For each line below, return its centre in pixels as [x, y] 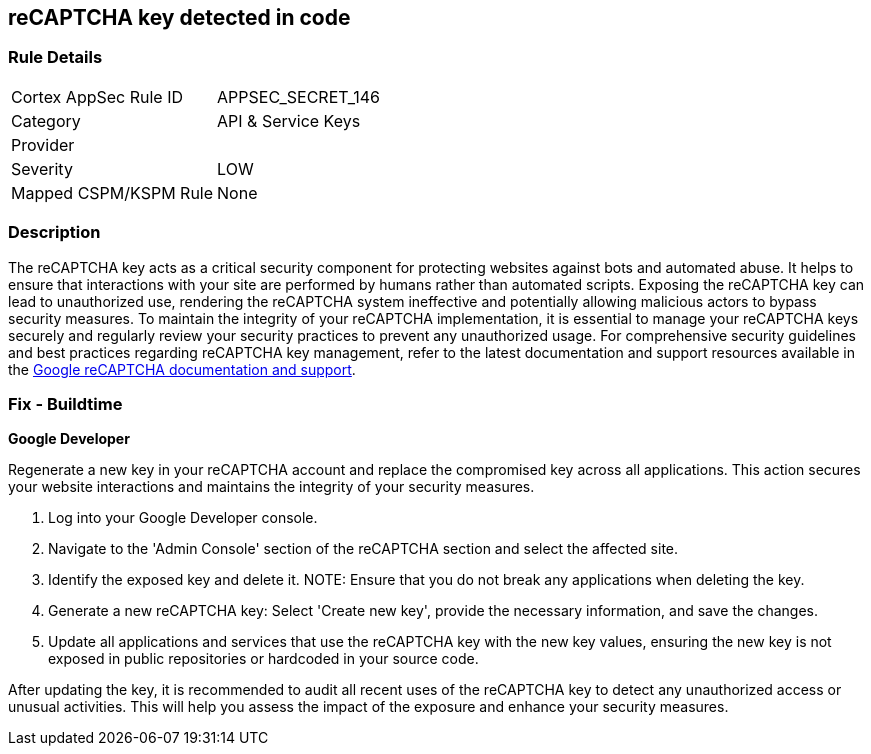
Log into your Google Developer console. [183, 518]
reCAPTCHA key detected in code [179, 17]
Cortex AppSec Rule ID [97, 96]
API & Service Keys [289, 120]
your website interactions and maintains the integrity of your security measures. [271, 487]
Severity [42, 168]
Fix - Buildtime [65, 403]
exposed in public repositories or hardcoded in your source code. [263, 659]
